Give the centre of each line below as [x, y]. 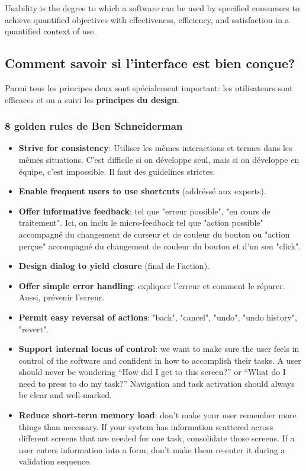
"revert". [34, 329]
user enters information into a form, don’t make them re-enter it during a [152, 449]
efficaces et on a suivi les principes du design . [92, 99]
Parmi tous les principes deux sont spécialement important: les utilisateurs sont [149, 87]
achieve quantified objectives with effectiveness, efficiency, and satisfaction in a [147, 19]
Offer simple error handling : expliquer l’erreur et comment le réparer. [152, 285]
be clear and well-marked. [65, 395]
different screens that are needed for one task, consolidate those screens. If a [157, 438]
